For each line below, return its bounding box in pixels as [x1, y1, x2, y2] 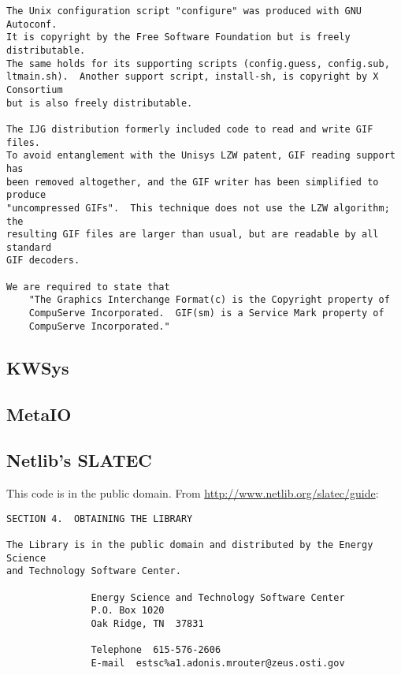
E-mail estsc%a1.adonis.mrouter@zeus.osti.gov [91, 657, 345, 669]
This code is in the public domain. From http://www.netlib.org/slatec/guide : [6, 485, 379, 502]
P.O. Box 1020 [91, 605, 165, 617]
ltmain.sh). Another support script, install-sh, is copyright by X [6, 71, 379, 83]
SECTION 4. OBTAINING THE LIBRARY [6, 513, 193, 524]
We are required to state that [6, 281, 170, 293]
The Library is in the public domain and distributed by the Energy [6, 539, 373, 551]
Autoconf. [6, 18, 58, 30]
